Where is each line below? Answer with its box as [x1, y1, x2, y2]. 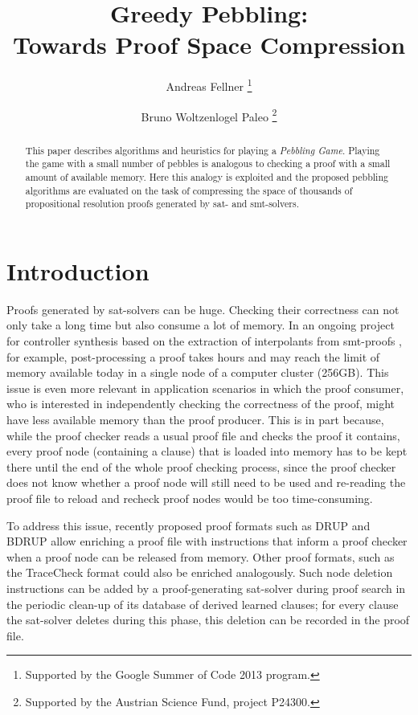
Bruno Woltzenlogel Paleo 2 [141, 105, 277, 125]
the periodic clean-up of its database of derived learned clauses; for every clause [6, 595, 399, 612]
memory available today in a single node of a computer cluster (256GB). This [6, 364, 389, 381]
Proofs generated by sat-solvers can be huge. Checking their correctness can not [6, 300, 400, 317]
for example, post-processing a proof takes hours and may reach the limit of [6, 348, 380, 365]
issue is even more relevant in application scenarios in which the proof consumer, [6, 379, 404, 396]
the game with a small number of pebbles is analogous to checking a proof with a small [25, 157, 391, 170]
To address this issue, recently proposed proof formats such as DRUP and [6, 517, 371, 533]
